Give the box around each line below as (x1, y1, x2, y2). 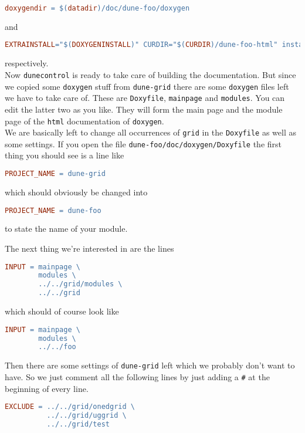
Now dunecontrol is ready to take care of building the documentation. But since (5, 68, 296, 80)
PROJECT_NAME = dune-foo (5, 206, 101, 215)
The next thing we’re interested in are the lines (5, 242, 174, 254)
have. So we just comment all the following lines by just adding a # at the (5, 370, 270, 383)
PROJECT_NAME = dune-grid (5, 170, 106, 178)
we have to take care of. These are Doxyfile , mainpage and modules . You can (5, 92, 285, 104)
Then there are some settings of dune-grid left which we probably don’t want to (5, 359, 295, 371)
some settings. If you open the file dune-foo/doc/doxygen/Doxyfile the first (5, 137, 282, 150)
